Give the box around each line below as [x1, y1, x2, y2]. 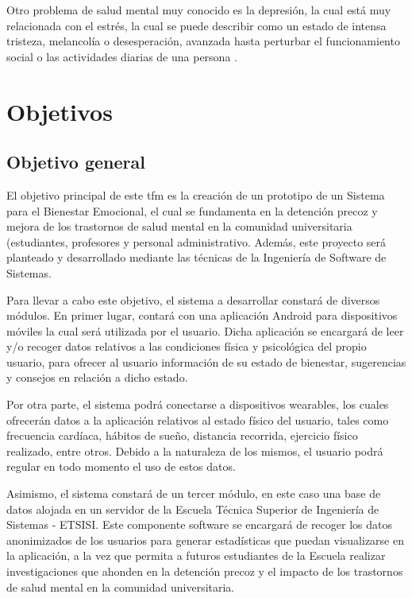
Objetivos [6, 95, 113, 127]
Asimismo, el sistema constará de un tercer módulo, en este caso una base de [6, 485, 381, 502]
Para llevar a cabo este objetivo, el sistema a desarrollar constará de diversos [6, 291, 380, 308]
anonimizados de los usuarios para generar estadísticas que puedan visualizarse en [6, 531, 404, 548]
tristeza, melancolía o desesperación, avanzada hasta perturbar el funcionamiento [6, 33, 400, 49]
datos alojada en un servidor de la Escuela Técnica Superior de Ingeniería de [6, 500, 379, 517]
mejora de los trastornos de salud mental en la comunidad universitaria [6, 218, 352, 235]
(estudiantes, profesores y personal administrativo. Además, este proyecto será [6, 233, 387, 250]
